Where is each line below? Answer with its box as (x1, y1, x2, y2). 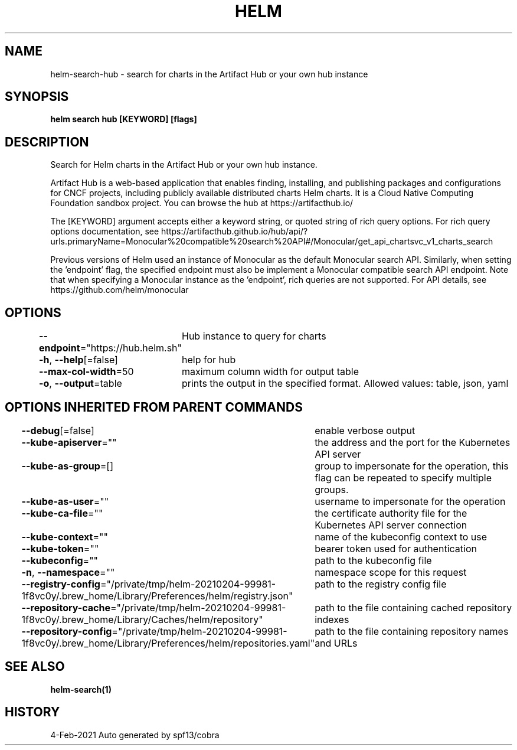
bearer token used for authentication (315, 542, 477, 555)
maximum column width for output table (182, 366, 359, 378)
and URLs (315, 637, 358, 649)
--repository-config (21, 625, 112, 637)
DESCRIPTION (5, 134, 89, 149)
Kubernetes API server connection (315, 519, 467, 531)
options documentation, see (50, 226, 159, 237)
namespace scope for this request (315, 566, 467, 578)
